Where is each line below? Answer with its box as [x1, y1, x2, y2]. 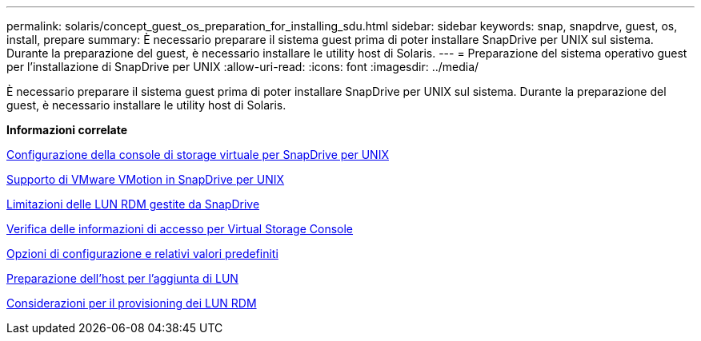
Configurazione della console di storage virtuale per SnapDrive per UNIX [6, 148, 389, 161]
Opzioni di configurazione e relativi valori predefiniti [6, 247, 278, 260]
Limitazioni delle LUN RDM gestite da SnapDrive [6, 197, 260, 211]
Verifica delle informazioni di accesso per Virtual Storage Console [6, 222, 354, 236]
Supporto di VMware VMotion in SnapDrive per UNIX [6, 172, 285, 186]
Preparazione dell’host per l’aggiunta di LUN [6, 272, 238, 285]
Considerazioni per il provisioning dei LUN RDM [6, 296, 257, 310]
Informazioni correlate [6, 123, 128, 137]
